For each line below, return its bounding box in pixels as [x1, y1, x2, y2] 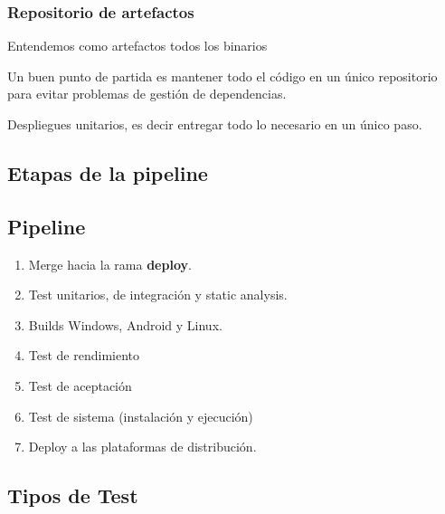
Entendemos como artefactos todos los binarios [7, 36, 268, 55]
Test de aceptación [28, 376, 132, 395]
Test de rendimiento [28, 346, 140, 365]
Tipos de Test [7, 481, 138, 509]
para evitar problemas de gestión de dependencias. [7, 84, 287, 103]
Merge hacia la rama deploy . [28, 254, 192, 273]
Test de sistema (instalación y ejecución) [28, 406, 253, 425]
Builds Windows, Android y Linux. [28, 315, 222, 334]
